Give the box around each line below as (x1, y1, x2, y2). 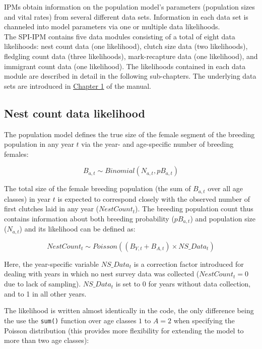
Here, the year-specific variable (4, 258, 99, 269)
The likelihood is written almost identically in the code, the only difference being (4, 305, 254, 316)
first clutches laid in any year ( (4, 203, 99, 214)
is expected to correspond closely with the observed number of (57, 193, 250, 204)
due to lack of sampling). (4, 278, 81, 289)
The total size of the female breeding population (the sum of (4, 183, 191, 194)
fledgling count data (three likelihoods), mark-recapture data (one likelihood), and (4, 50, 258, 61)
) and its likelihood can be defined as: (19, 223, 136, 234)
